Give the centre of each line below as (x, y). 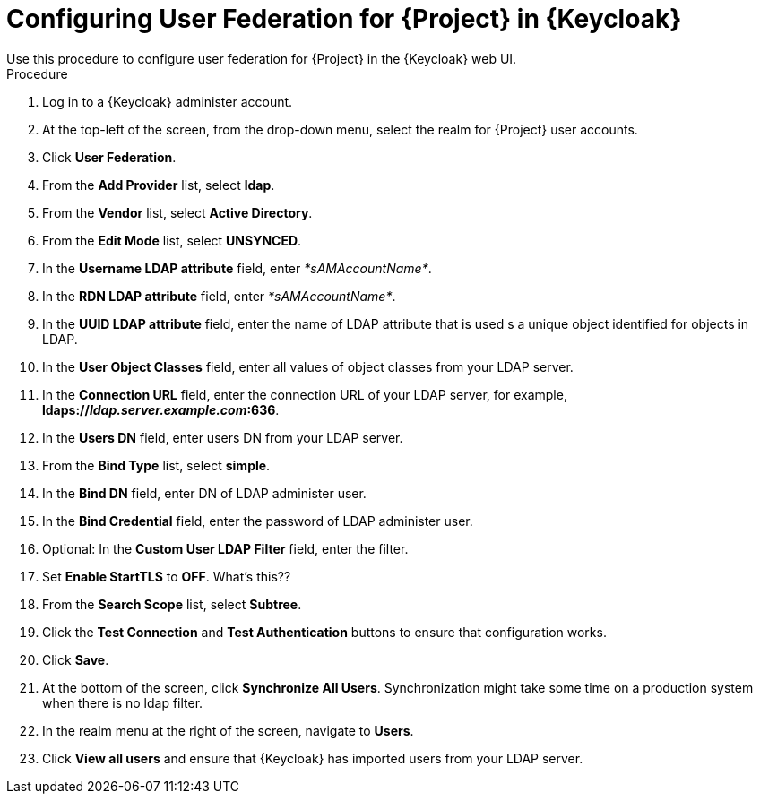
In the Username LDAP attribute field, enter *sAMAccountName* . (237, 268)
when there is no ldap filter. (123, 702)
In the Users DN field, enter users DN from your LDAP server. (223, 437)
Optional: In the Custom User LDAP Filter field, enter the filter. (225, 548)
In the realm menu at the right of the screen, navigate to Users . (228, 730)
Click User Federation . (109, 157)
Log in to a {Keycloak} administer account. (168, 101)
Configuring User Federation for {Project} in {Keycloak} (344, 19)
